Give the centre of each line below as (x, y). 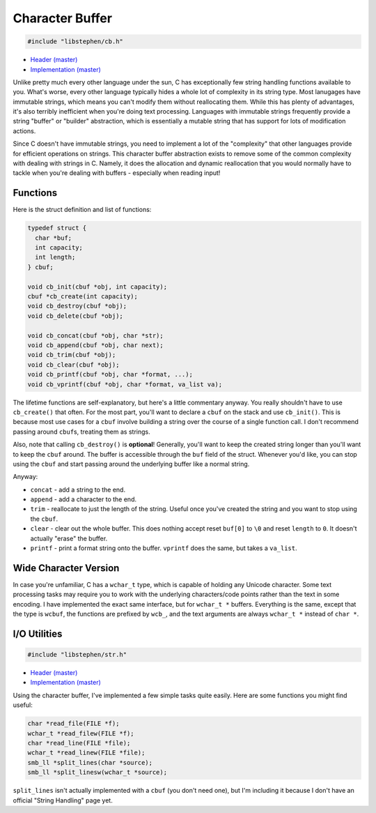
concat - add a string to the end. (78, 489)
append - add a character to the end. (84, 499)
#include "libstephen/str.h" (77, 655)
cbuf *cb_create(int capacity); (83, 297)
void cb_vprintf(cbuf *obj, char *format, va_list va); (125, 384)
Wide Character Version (66, 568)
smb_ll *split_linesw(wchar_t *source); (97, 773)
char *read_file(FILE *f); (73, 724)
